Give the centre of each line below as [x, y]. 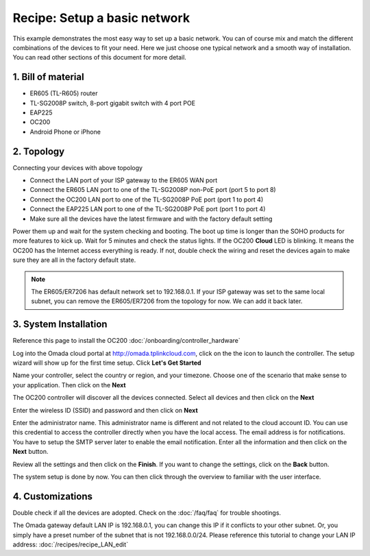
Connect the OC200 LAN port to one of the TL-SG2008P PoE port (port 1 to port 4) [147, 200]
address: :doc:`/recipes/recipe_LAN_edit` [71, 544]
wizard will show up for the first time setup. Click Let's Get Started [107, 363]
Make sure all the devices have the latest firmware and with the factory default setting [151, 219]
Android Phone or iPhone [65, 132]
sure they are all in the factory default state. [74, 260]
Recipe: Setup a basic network [101, 18]
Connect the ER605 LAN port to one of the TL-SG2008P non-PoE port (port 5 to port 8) [153, 190]
